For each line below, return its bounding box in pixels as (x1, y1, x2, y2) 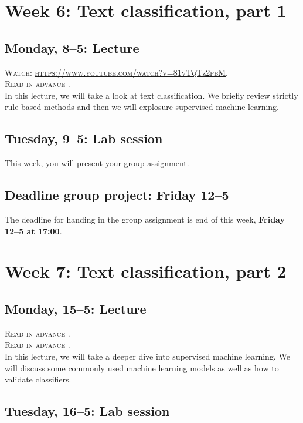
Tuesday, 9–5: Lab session (5, 129, 163, 147)
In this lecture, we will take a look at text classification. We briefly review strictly (5, 89, 298, 101)
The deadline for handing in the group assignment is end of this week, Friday (5, 213, 285, 225)
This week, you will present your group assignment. (5, 157, 189, 169)
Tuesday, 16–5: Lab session (5, 402, 170, 420)
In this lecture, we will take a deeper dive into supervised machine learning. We (5, 350, 290, 362)
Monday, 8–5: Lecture (5, 38, 139, 56)
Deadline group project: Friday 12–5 (5, 186, 229, 204)
